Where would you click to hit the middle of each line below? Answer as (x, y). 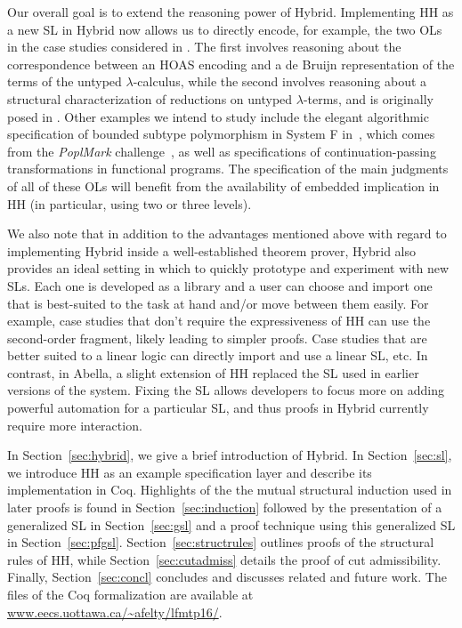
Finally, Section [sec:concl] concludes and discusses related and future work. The (227, 577)
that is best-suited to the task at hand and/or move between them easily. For (218, 303)
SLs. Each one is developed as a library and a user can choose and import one (220, 285)
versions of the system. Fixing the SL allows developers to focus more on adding (226, 390)
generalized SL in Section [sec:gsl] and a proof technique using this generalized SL (231, 524)
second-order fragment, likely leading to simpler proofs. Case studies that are (217, 338)
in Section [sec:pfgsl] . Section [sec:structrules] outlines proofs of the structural (221, 542)
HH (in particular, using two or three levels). (130, 203)
